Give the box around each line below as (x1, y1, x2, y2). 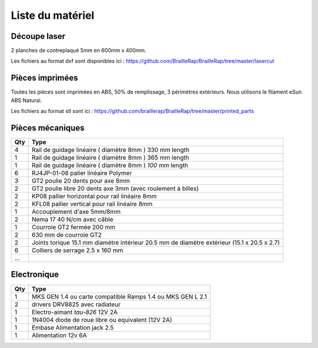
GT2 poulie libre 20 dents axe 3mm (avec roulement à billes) (31, 184, 199, 193)
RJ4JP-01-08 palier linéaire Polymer (31, 169, 132, 177)
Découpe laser (11, 31, 66, 41)
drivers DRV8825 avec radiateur (31, 300, 121, 309)
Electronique (11, 270, 59, 280)
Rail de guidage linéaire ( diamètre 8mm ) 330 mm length (31, 146, 190, 154)
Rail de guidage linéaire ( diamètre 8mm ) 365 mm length (31, 154, 190, 162)
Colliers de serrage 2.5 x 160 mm (31, 246, 124, 254)
